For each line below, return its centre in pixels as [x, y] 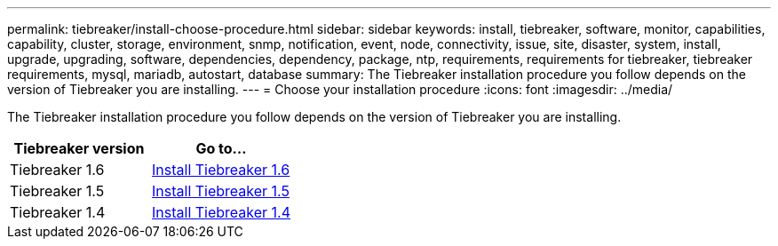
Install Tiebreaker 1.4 [222, 212]
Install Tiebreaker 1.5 [221, 191]
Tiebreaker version [79, 148]
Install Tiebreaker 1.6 [221, 170]
